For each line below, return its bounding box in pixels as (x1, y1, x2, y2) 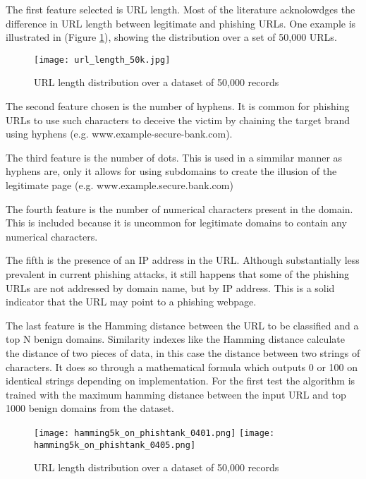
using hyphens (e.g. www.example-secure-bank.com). (6, 126, 233, 141)
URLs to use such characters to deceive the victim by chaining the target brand (6, 112, 350, 127)
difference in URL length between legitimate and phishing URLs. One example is (6, 16, 356, 30)
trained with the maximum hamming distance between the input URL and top (6, 387, 346, 401)
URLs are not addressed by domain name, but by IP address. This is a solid (6, 280, 335, 295)
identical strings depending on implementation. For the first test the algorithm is (6, 373, 355, 388)
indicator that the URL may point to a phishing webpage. (6, 294, 257, 309)
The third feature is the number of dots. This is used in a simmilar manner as (6, 150, 343, 164)
